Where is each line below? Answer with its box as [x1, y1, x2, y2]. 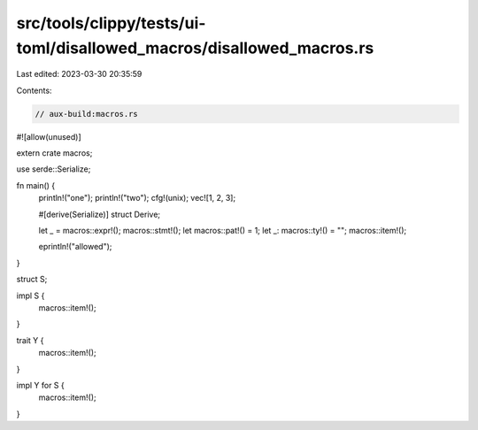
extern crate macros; [16, 148, 93, 158]
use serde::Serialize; [16, 164, 91, 174]
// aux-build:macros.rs [35, 109, 139, 119]
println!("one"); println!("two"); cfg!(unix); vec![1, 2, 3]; [38, 193, 236, 203]
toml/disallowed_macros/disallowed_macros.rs [16, 38, 374, 58]
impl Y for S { [16, 380, 66, 390]
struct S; [16, 274, 48, 285]
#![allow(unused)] [16, 131, 81, 142]
